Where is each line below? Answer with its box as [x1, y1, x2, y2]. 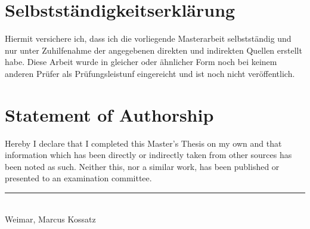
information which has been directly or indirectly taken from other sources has [5, 148, 292, 161]
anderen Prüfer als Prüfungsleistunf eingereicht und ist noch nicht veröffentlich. [5, 67, 295, 79]
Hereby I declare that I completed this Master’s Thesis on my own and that [5, 137, 282, 149]
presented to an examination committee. [5, 172, 152, 184]
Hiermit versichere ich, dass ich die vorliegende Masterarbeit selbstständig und [5, 32, 292, 45]
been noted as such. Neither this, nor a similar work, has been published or [5, 160, 280, 172]
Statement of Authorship [5, 102, 214, 126]
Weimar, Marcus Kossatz [5, 212, 96, 225]
